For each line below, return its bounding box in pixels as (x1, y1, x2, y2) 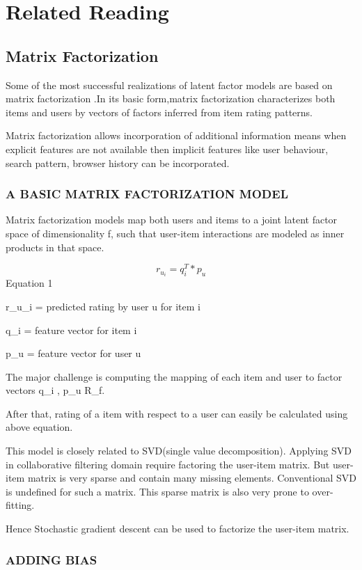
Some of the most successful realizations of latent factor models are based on (6, 77, 333, 92)
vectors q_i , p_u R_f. (6, 383, 105, 397)
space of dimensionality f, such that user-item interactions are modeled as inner (6, 225, 345, 240)
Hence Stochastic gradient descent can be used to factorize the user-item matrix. (6, 521, 349, 536)
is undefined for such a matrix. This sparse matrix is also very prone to (6, 484, 309, 498)
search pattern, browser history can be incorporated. (6, 155, 230, 170)
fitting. (6, 498, 35, 512)
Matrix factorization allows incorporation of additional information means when (6, 128, 347, 143)
